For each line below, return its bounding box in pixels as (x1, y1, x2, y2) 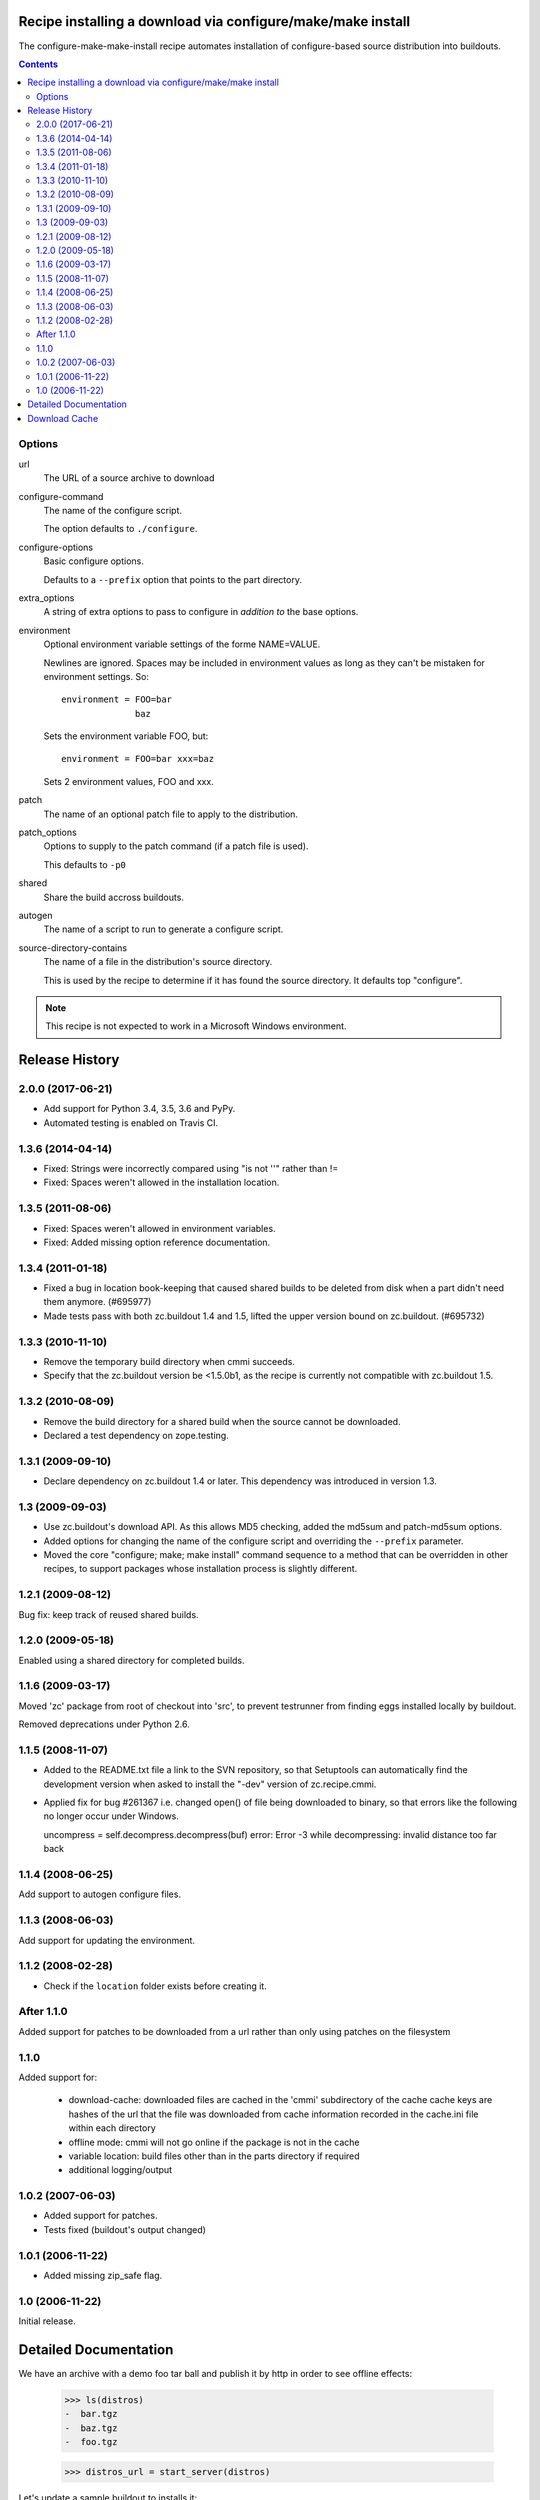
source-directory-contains (18, 941, 128, 954)
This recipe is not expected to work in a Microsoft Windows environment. (45, 1020, 347, 1032)
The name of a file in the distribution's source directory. (43, 956, 273, 968)
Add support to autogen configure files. (18, 1888, 182, 1900)
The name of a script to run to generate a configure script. (43, 923, 284, 935)
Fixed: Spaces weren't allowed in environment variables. (43, 1222, 276, 1234)
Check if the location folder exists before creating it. (43, 1980, 267, 1992)
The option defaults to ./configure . (43, 523, 198, 535)
